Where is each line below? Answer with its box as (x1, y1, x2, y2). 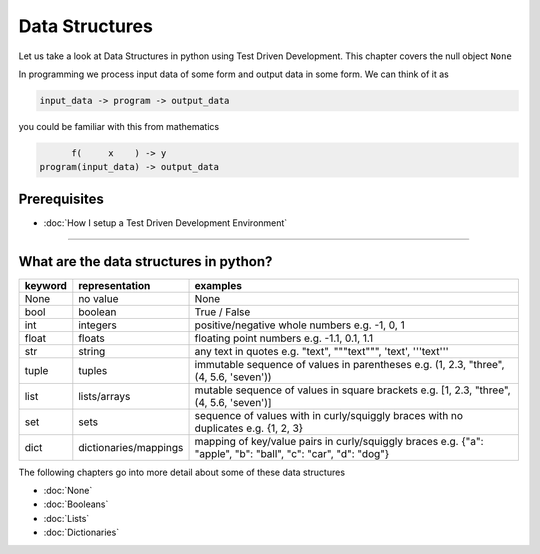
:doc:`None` (43, 485, 93, 497)
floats (78, 331, 105, 345)
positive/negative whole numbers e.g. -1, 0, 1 (194, 318, 405, 332)
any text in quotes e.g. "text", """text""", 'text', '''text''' (194, 344, 449, 358)
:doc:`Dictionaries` (43, 526, 120, 539)
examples (194, 278, 242, 292)
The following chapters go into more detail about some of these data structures (18, 466, 345, 478)
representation (78, 278, 151, 292)
